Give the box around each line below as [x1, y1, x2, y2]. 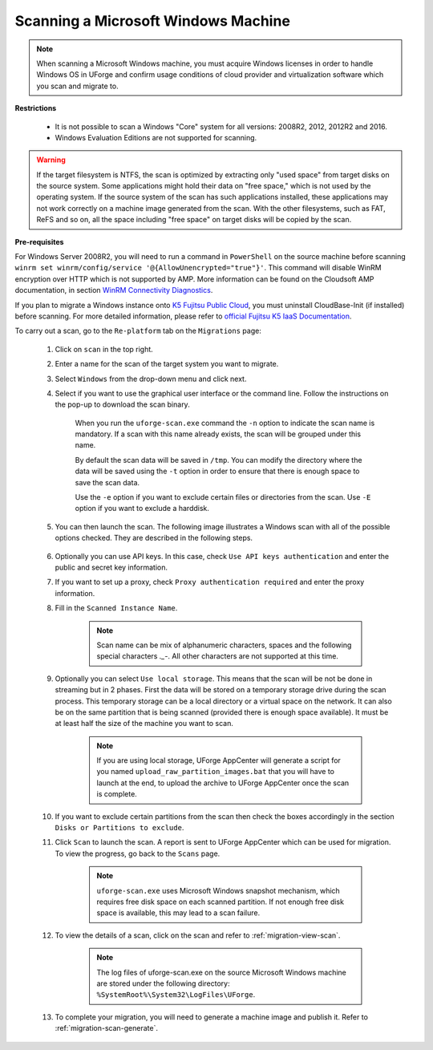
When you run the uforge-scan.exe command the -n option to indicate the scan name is [75, 418, 375, 428]
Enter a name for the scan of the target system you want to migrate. [55, 359, 279, 369]
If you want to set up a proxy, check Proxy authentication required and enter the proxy [55, 578, 365, 587]
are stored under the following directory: [96, 979, 230, 988]
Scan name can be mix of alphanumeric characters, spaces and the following [96, 640, 352, 650]
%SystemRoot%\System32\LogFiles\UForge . [96, 990, 256, 999]
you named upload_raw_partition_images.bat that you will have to [96, 767, 334, 776]
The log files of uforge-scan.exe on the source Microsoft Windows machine [96, 967, 346, 977]
